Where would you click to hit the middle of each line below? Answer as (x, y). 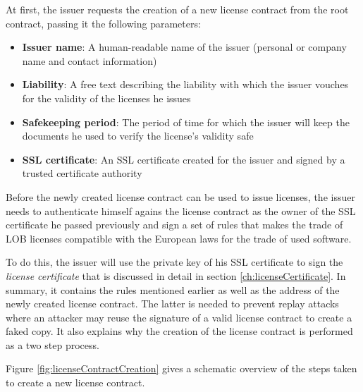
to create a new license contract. (75, 382)
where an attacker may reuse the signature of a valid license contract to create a (179, 317)
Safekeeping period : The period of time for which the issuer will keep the (186, 122)
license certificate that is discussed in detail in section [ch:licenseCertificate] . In (176, 275)
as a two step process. (53, 344)
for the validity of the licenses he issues (106, 98)
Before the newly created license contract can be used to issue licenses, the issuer (180, 196)
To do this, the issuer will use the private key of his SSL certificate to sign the (174, 262)
